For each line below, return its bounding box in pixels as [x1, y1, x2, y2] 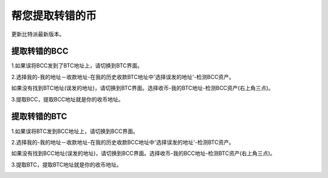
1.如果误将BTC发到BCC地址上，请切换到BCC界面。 [11, 128, 139, 135]
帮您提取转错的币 [11, 9, 97, 22]
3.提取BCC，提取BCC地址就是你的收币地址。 [11, 95, 124, 103]
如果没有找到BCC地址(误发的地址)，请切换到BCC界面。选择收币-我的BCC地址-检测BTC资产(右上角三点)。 [11, 149, 276, 157]
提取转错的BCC [11, 46, 69, 56]
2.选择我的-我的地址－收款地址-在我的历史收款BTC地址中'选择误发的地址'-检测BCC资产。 [11, 73, 235, 80]
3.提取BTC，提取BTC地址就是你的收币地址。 [11, 161, 122, 168]
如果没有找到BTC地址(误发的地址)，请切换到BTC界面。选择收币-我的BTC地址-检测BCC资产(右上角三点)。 [11, 84, 274, 92]
